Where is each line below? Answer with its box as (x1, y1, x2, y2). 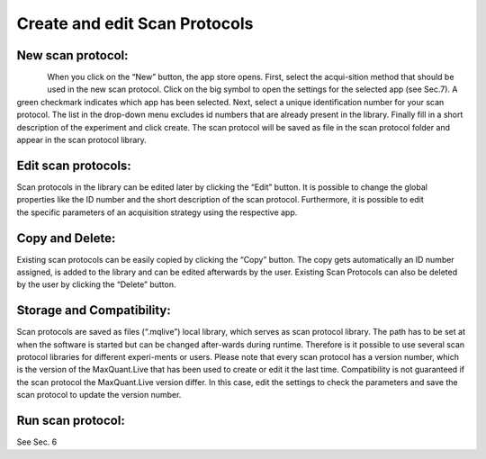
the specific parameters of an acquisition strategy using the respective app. (16, 207, 298, 218)
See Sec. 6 (16, 436, 58, 447)
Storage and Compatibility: (16, 302, 171, 319)
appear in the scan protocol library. (16, 135, 148, 146)
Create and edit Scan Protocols (16, 13, 254, 33)
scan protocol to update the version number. (16, 390, 182, 400)
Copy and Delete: (16, 230, 116, 246)
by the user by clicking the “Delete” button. (16, 279, 176, 290)
